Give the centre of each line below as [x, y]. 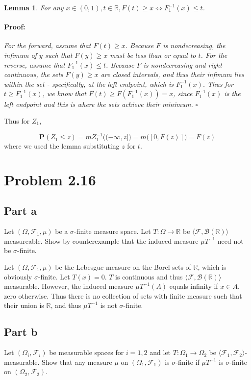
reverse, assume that [35, 64]
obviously [18, 276]
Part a [20, 211]
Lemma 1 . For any [34, 7]
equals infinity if [194, 286]
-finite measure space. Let [113, 231]
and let [160, 352]
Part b [21, 332]
